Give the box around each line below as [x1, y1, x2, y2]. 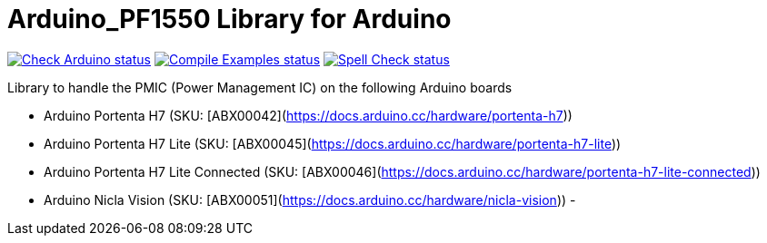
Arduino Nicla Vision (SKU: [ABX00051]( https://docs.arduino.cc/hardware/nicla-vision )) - [44, 191, 576, 208]
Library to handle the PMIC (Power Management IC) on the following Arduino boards [7, 79, 513, 95]
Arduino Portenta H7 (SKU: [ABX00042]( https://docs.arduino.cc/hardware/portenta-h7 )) [44, 107, 573, 123]
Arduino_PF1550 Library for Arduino [7, 4, 452, 34]
